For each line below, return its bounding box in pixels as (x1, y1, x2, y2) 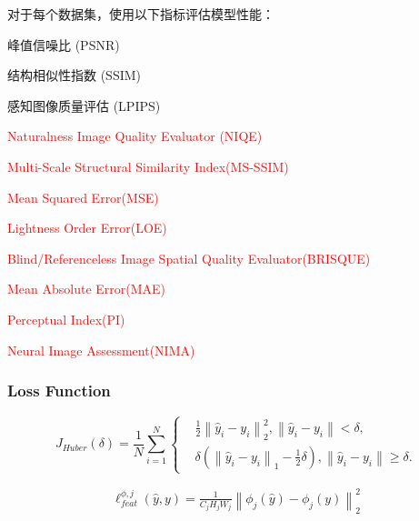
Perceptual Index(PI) (7, 309, 125, 328)
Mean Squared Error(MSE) (7, 187, 159, 206)
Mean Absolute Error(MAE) (7, 279, 166, 298)
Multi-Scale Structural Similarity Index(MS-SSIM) (7, 156, 289, 175)
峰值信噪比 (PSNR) (7, 35, 120, 54)
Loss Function (7, 379, 111, 402)
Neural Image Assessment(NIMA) (7, 340, 195, 359)
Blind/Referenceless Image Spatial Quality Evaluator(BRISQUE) (7, 248, 371, 267)
